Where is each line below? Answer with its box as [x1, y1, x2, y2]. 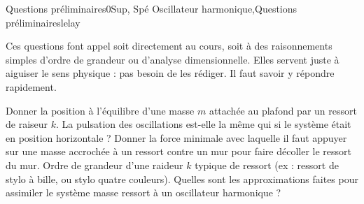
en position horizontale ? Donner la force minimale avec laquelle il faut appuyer [6, 130, 347, 145]
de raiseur [6, 117, 48, 131]
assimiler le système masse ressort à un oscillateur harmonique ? [6, 185, 281, 200]
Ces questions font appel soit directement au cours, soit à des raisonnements [6, 38, 332, 53]
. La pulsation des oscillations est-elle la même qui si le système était [56, 117, 351, 131]
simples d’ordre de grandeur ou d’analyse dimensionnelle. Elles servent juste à [6, 52, 339, 66]
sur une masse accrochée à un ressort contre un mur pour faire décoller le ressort [6, 144, 352, 159]
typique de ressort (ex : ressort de [195, 157, 339, 172]
